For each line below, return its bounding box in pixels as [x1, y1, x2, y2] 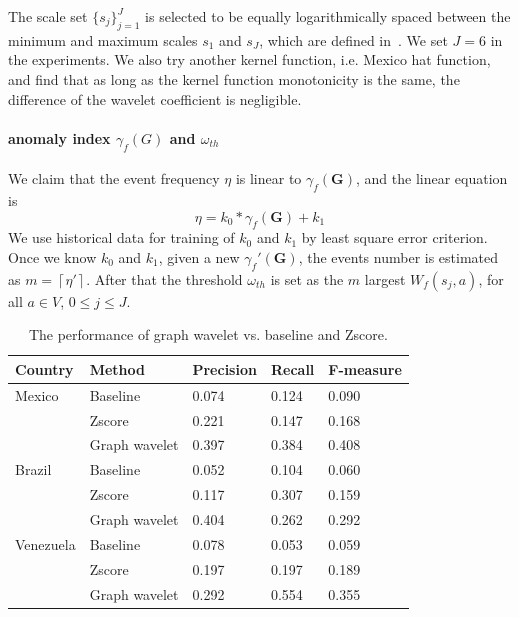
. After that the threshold [86, 268, 243, 289]
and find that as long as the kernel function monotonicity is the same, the [8, 68, 460, 89]
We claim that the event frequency [8, 168, 220, 189]
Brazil [15, 459, 52, 480]
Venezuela [15, 533, 76, 554]
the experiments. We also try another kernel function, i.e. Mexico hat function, [8, 49, 491, 70]
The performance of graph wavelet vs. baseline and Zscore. [28, 324, 388, 345]
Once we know [8, 246, 97, 267]
